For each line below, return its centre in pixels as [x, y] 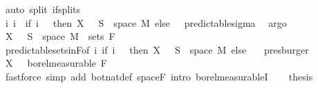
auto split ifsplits [43, 9]
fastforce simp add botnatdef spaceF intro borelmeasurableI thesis [159, 76]
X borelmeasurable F [56, 63]
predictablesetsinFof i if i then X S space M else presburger [157, 49]
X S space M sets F [60, 36]
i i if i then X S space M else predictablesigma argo [146, 22]
